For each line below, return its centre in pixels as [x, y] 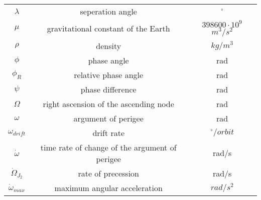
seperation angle [108, 11]
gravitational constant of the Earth [108, 28]
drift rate [109, 132]
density [109, 45]
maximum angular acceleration [108, 187]
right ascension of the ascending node [108, 103]
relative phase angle [109, 74]
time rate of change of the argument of [108, 147]
